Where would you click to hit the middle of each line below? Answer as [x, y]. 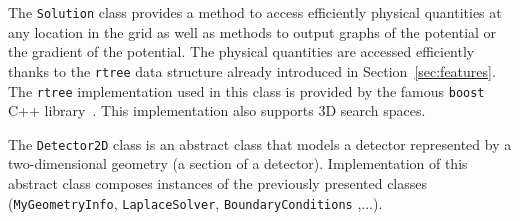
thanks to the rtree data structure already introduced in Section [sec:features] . [252, 70]
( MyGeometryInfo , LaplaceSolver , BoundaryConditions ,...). [195, 202]
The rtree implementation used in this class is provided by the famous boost [246, 90]
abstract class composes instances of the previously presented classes [218, 183]
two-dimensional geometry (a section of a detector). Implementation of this [238, 163]
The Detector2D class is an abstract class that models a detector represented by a [260, 143]
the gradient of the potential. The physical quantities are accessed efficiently [241, 51]
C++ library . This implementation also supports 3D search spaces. [217, 110]
